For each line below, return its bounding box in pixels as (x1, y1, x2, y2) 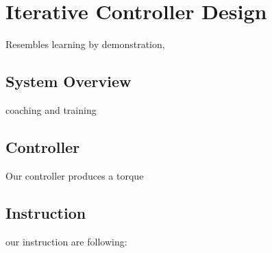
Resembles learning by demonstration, (5, 37, 165, 51)
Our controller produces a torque (5, 168, 144, 182)
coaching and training (5, 102, 97, 117)
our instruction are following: (5, 234, 127, 248)
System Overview (5, 71, 132, 92)
